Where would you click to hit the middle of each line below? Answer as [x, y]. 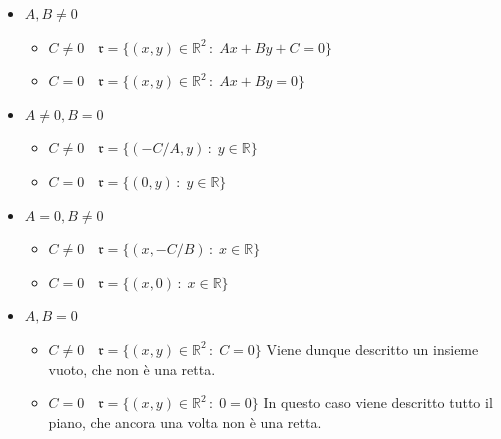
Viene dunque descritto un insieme [372, 348]
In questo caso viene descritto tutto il [378, 402]
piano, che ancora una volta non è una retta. [185, 421]
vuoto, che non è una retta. [132, 368]
